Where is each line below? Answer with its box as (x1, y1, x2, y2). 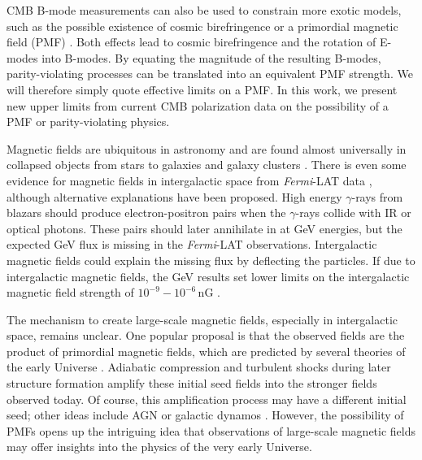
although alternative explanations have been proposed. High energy (7, 188, 342, 205)
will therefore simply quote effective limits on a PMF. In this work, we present (7, 80, 398, 98)
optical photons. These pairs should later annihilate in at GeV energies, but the (7, 219, 402, 237)
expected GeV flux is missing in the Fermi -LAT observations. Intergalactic (7, 236, 377, 253)
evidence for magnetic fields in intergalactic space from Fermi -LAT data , (7, 171, 372, 189)
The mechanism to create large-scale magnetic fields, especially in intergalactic (7, 310, 398, 328)
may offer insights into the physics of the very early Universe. (7, 438, 312, 455)
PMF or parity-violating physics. (7, 113, 170, 130)
